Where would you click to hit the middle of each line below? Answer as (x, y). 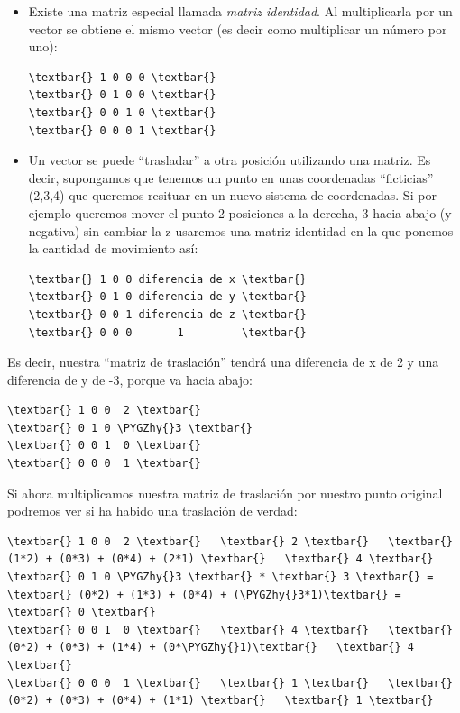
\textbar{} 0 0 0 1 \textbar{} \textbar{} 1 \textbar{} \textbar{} (230, 683)
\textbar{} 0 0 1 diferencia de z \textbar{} (167, 314)
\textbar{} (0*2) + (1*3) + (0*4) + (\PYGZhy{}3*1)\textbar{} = (204, 594)
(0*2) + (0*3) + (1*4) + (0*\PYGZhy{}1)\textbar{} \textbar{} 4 (211, 648)
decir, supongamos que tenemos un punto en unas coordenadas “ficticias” (231, 177)
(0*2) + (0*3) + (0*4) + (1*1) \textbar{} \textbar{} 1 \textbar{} (221, 701)
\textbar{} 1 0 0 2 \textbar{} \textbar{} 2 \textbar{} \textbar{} (230, 541)
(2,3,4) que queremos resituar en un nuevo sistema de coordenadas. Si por (232, 195)
